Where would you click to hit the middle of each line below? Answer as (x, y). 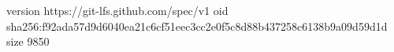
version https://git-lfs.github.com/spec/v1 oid (117, 10)
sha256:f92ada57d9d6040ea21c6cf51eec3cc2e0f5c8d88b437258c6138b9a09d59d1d (197, 26)
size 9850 (28, 41)
